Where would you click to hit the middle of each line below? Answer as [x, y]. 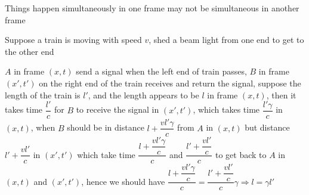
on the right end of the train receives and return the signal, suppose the [170, 83]
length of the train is [43, 95]
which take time [106, 154]
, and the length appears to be [143, 95]
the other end [30, 51]
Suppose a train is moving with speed [73, 40]
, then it [281, 95]
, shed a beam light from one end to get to [226, 40]
